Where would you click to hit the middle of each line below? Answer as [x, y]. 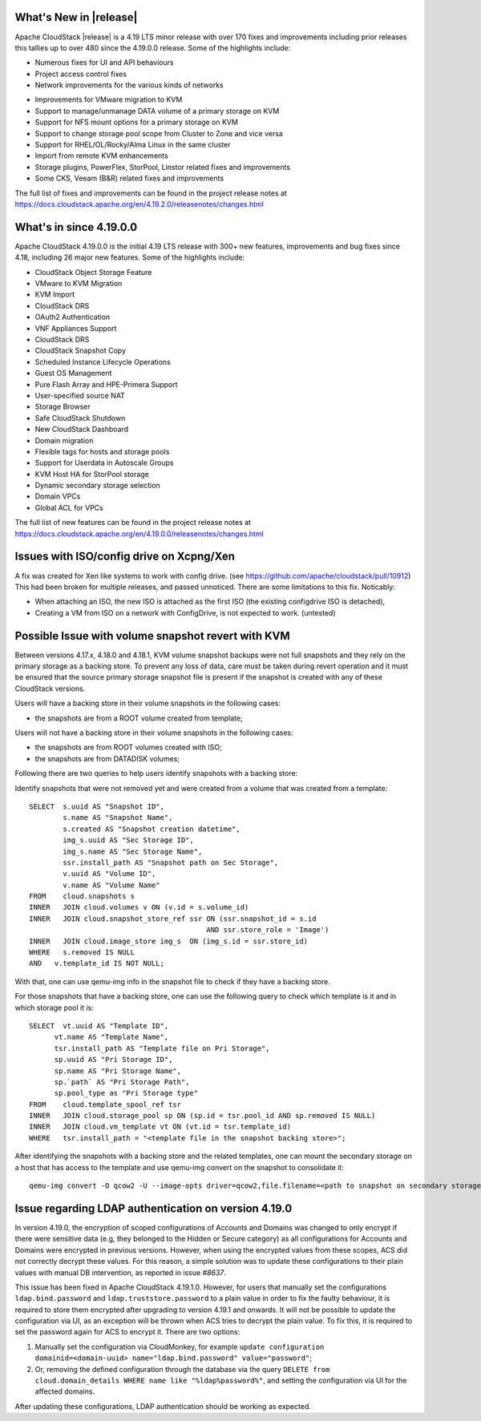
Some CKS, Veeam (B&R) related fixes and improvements [129, 178]
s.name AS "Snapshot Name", [118, 818]
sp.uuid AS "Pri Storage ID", [113, 1060]
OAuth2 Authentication [73, 317]
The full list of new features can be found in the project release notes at [133, 523]
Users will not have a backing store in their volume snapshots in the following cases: [154, 733]
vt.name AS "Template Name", [111, 1037]
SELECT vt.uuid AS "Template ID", [99, 1025]
